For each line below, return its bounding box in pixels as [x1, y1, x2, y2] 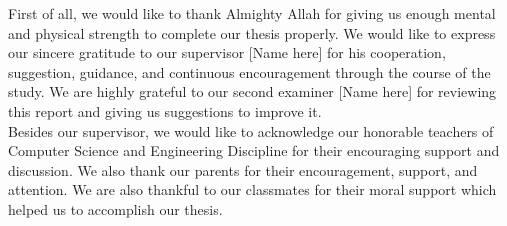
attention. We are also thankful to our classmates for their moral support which [8, 179, 497, 200]
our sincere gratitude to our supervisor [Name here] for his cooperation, [8, 42, 446, 63]
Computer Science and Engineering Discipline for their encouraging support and [8, 140, 500, 161]
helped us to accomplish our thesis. [8, 198, 223, 219]
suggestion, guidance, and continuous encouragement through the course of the [8, 61, 491, 82]
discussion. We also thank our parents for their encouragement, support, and [8, 159, 478, 180]
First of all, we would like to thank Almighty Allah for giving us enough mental [8, 3, 496, 23]
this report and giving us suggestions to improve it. [8, 100, 322, 121]
